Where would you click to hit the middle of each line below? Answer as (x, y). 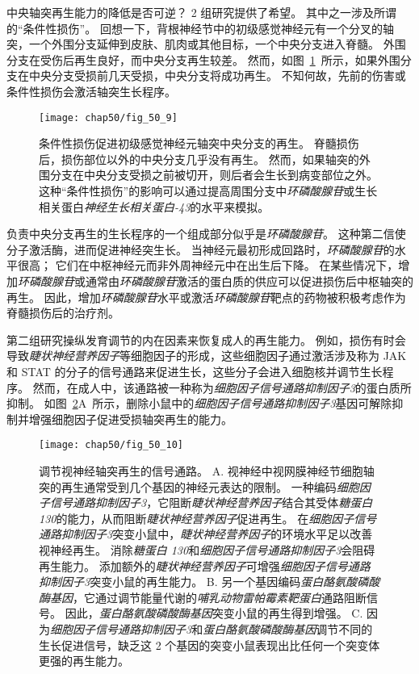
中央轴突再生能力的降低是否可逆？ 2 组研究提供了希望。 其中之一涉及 (190, 12)
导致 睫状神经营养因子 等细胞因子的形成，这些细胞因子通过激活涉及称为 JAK (207, 356)
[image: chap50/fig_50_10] (111, 445)
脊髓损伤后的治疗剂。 (63, 313)
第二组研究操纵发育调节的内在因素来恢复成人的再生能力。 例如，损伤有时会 (206, 339)
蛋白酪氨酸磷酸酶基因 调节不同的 (288, 628)
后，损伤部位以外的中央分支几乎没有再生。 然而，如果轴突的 (199, 159)
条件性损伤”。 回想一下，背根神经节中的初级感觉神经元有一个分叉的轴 (208, 28)
